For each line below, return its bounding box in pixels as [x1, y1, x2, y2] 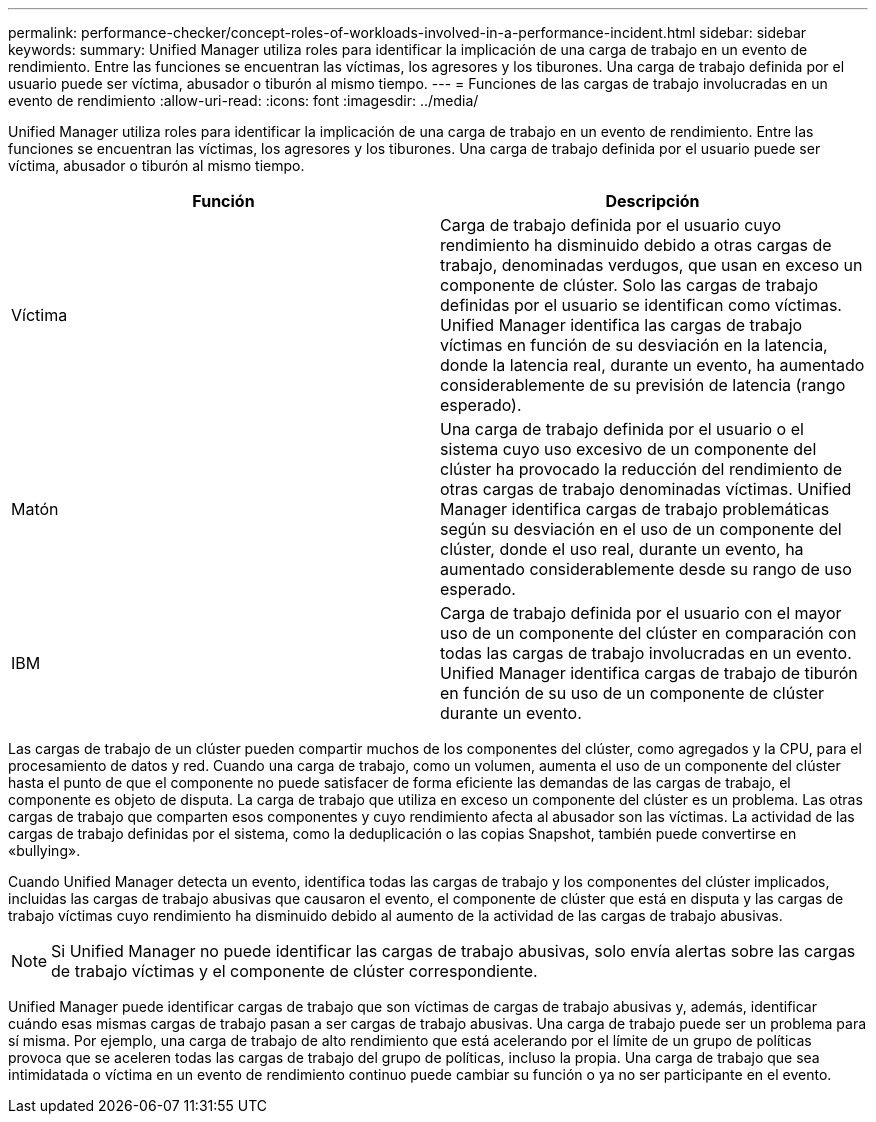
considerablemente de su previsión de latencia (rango [440, 375, 846, 395]
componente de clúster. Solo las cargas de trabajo [440, 275, 819, 295]
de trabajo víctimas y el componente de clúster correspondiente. [51, 961, 538, 981]
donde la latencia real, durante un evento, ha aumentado [440, 355, 865, 375]
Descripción [605, 191, 700, 211]
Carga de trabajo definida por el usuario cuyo [440, 215, 782, 235]
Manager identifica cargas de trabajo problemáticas [440, 499, 830, 519]
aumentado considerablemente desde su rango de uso [440, 559, 852, 579]
